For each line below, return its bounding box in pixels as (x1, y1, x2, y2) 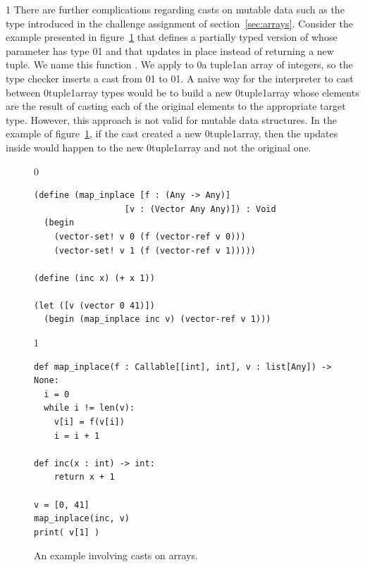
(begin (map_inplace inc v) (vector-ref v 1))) (44, 314, 271, 325)
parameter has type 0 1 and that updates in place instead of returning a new (6, 43, 334, 58)
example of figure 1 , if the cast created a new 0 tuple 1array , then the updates (6, 126, 338, 141)
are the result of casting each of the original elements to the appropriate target (6, 99, 346, 113)
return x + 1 (54, 472, 115, 482)
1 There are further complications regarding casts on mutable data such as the (6, 2, 345, 16)
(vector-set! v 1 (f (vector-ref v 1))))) (54, 245, 256, 256)
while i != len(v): (44, 403, 135, 413)
